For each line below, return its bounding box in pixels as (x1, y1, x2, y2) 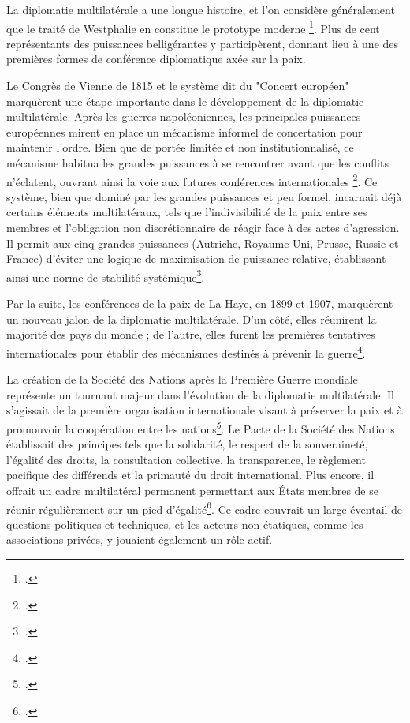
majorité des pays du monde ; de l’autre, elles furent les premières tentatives (6, 326, 375, 343)
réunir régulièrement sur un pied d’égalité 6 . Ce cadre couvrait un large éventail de (6, 498, 403, 517)
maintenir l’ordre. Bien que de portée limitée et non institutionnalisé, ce (6, 139, 354, 155)
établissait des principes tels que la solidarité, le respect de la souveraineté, (6, 436, 368, 452)
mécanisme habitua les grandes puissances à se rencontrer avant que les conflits (6, 155, 389, 170)
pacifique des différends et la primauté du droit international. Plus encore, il (6, 466, 375, 483)
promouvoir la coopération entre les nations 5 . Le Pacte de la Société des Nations (6, 418, 395, 436)
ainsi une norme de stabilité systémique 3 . (6, 266, 205, 285)
